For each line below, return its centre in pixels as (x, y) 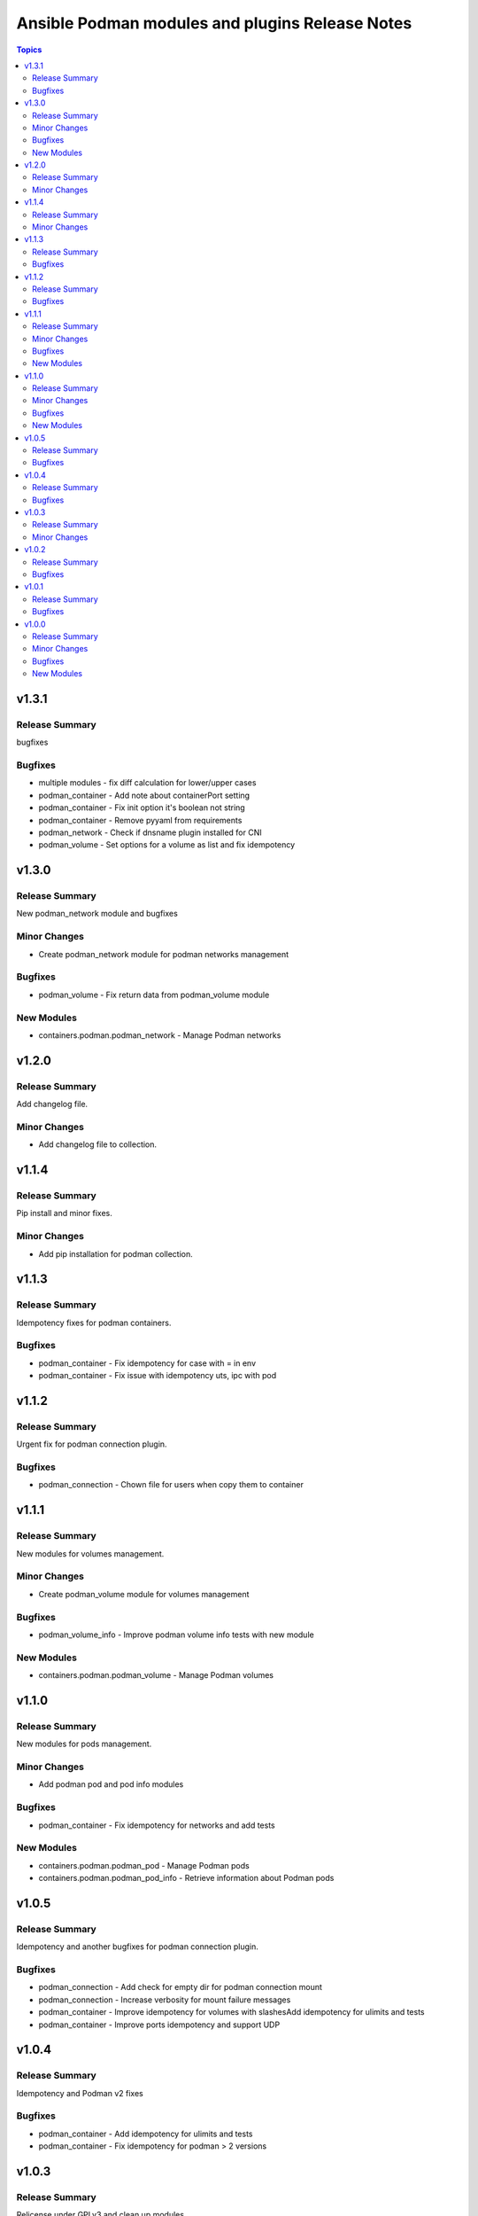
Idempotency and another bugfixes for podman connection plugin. (137, 1947)
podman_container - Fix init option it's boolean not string (142, 808)
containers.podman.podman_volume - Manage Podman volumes (156, 1675)
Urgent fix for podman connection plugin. (92, 1444)
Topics (29, 50)
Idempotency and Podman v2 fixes (80, 2093)
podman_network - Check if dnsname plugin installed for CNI (150, 832)
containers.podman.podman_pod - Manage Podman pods (144, 1865)
